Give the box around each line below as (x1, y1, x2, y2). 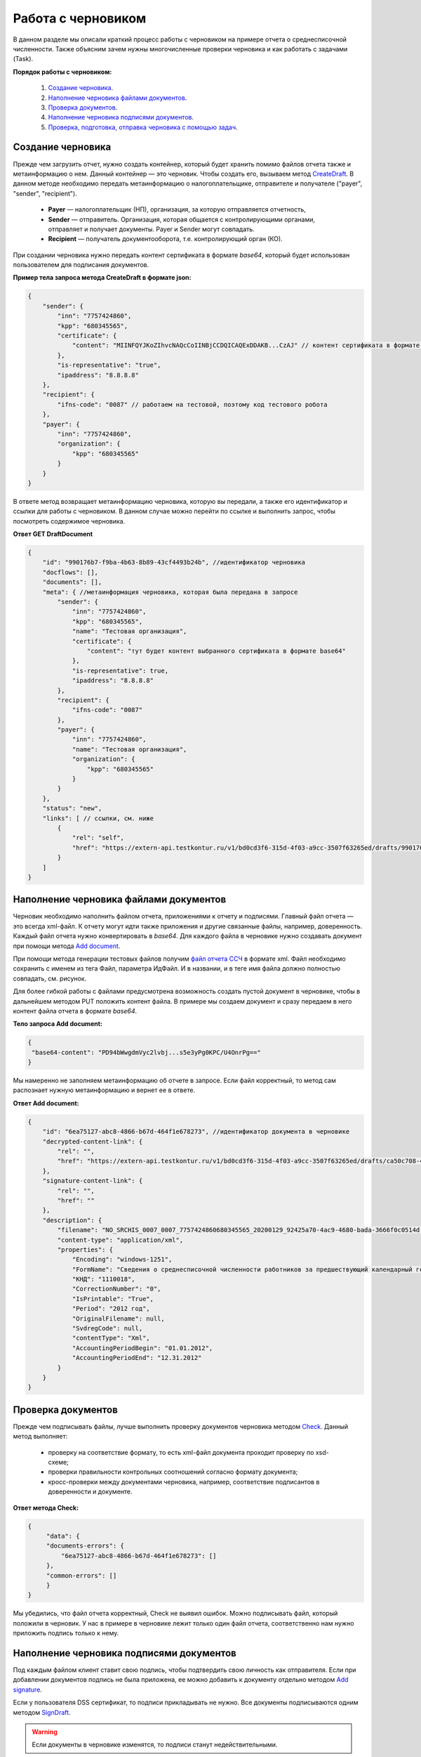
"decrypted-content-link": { (42, 1137, 143, 1146)
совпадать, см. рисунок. (13, 974, 87, 983)
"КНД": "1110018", (72, 1276, 136, 1283)
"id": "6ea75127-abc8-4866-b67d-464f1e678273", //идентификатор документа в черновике (42, 1128, 350, 1136)
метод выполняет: (13, 1432, 68, 1441)
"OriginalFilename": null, (72, 1314, 165, 1323)
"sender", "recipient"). (13, 189, 77, 197)
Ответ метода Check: (13, 1503, 79, 1512)
